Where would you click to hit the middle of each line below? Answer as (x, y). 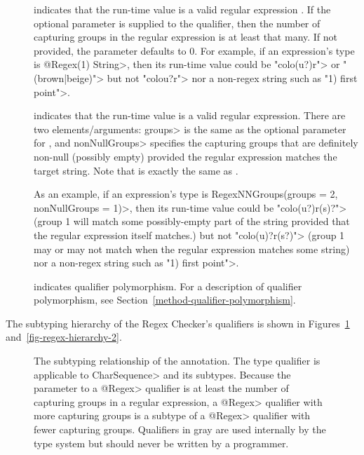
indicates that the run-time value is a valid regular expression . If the (182, 9)
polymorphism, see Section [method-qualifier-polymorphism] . (165, 300)
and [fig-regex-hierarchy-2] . (64, 337)
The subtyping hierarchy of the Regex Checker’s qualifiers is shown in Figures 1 (178, 323)
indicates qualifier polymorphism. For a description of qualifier (168, 286)
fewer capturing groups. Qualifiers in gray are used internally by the (180, 429)
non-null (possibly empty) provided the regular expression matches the (186, 156)
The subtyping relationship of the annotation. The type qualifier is (177, 361)
